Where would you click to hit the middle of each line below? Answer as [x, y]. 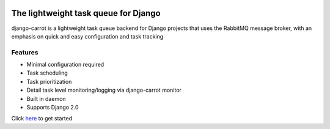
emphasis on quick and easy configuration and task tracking [87, 36]
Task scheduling [47, 73]
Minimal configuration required [65, 65]
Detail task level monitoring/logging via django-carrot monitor [104, 90]
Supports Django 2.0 [53, 107]
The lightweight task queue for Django [86, 13]
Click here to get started [42, 119]
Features [25, 52]
